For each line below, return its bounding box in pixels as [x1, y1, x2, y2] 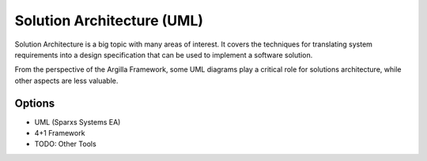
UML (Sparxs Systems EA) [34, 117, 121, 126]
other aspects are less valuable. [14, 76, 119, 85]
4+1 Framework [34, 129, 85, 138]
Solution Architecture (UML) [14, 12, 204, 29]
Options [14, 96, 55, 110]
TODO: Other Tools [34, 139, 96, 149]
